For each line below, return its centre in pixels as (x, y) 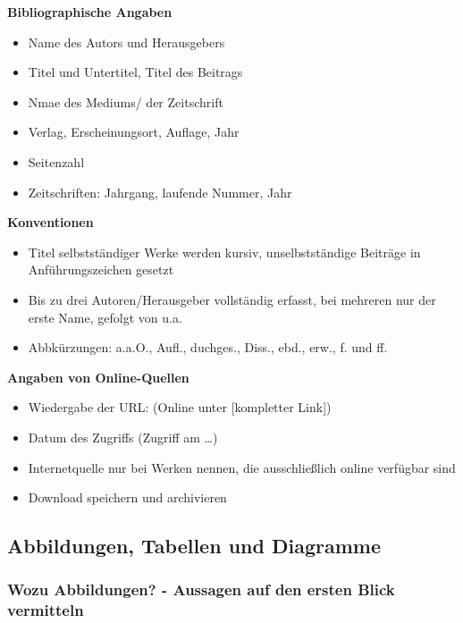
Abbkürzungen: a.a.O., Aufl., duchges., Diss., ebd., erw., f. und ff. (208, 347)
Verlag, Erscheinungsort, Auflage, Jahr (134, 132)
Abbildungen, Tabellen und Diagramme (194, 546)
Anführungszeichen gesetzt (101, 269)
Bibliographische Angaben (90, 12)
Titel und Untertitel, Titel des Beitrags (135, 72)
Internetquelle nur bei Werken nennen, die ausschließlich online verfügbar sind (242, 467)
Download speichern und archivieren (127, 497)
